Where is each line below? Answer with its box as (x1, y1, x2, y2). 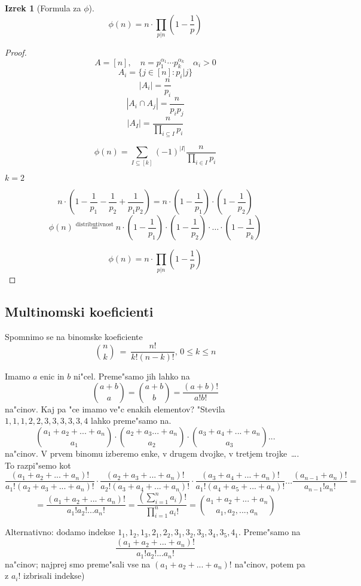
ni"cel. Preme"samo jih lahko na (73, 370, 190, 382)
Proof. (5, 45, 27, 58)
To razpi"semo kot (5, 459, 71, 471)
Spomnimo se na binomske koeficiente (5, 330, 143, 342)
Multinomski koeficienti (5, 302, 154, 320)
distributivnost (75, 221, 114, 227)
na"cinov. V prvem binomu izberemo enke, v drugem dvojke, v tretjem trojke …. (5, 447, 299, 460)
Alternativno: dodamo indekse (5, 526, 115, 538)
